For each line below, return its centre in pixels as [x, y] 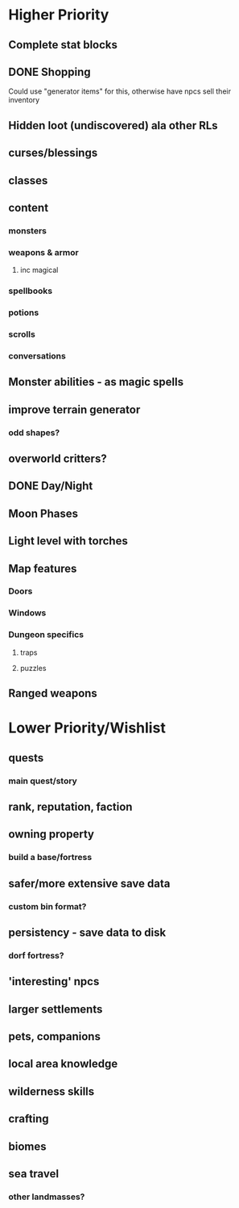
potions [24, 312]
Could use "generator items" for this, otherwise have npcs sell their [120, 91]
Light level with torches [68, 541]
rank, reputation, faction [70, 806]
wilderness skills [52, 1091]
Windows [27, 613]
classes [28, 180]
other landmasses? [47, 1197]
